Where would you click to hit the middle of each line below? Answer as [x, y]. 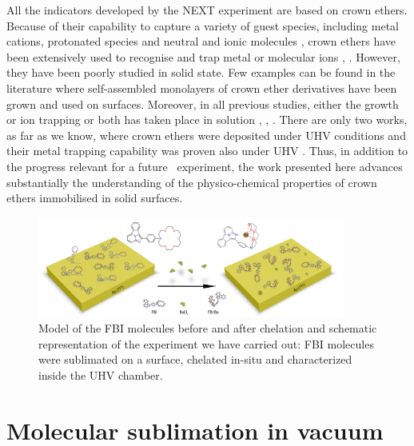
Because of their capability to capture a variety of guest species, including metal [203, 25]
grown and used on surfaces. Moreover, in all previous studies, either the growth [203, 104]
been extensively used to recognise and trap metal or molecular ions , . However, [203, 56]
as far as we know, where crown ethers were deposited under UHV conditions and [206, 135]
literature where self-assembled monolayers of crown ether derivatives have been [202, 88]
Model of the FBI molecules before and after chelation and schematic [208, 328]
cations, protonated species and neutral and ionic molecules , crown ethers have [201, 41]
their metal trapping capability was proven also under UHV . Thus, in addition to [207, 151]
